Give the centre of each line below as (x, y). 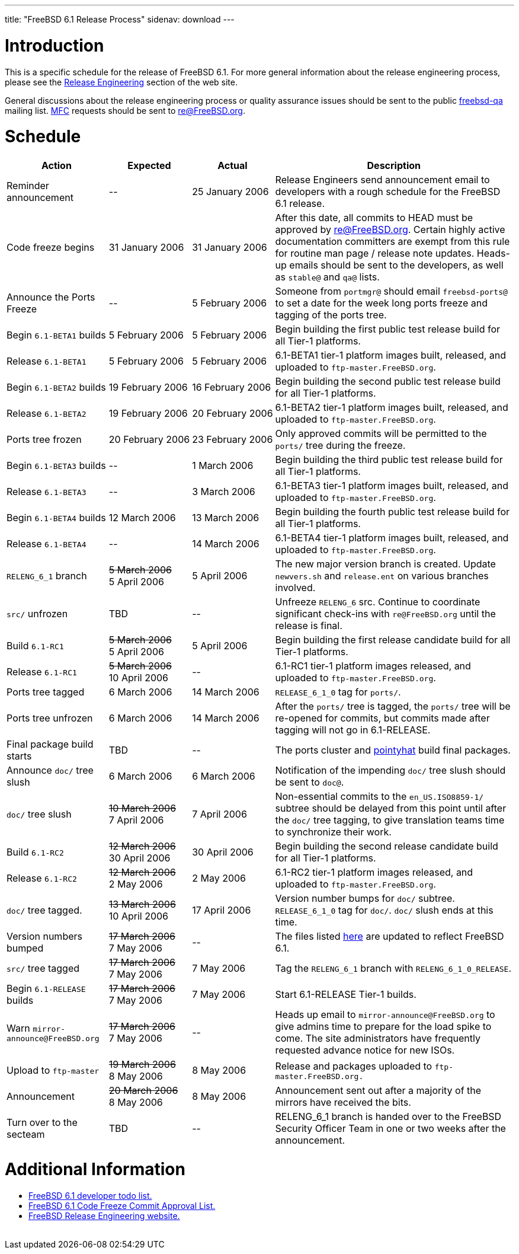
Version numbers (44, 936)
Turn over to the (42, 1122)
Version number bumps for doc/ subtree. (365, 898)
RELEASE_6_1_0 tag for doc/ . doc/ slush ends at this (384, 910)
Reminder (28, 186)
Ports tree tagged (46, 692)
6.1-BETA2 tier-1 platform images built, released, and (392, 407)
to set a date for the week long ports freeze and (381, 303)
